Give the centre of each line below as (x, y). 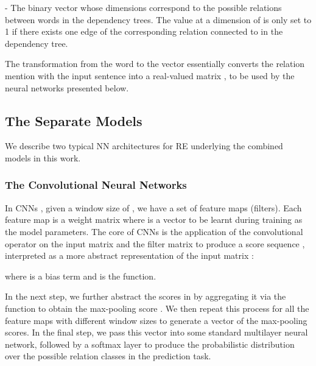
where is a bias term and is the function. (81, 276)
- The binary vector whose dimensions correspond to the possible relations (143, 7)
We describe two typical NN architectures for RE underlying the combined (144, 146)
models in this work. (43, 157)
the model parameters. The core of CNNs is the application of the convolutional (154, 231)
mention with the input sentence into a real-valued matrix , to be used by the (150, 75)
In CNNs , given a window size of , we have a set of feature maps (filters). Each (153, 207)
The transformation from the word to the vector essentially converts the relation (155, 64)
